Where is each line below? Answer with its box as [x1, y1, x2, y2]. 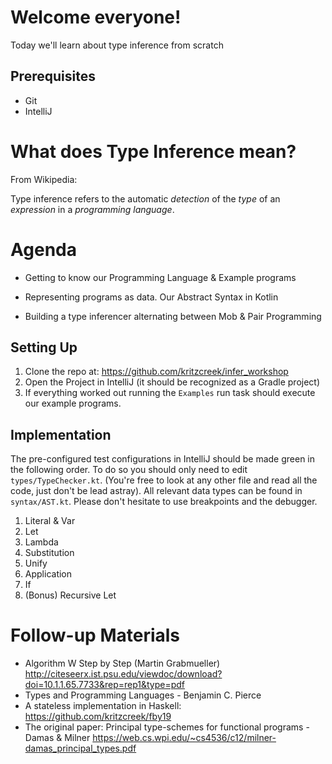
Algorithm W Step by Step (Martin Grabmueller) [24, 657, 221, 670]
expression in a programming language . [10, 203, 175, 215]
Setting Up [10, 339, 78, 356]
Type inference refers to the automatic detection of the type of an [10, 192, 281, 205]
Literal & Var [24, 515, 76, 527]
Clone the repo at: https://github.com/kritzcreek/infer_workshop [24, 366, 289, 378]
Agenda [10, 238, 77, 261]
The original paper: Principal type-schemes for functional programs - [24, 721, 310, 733]
